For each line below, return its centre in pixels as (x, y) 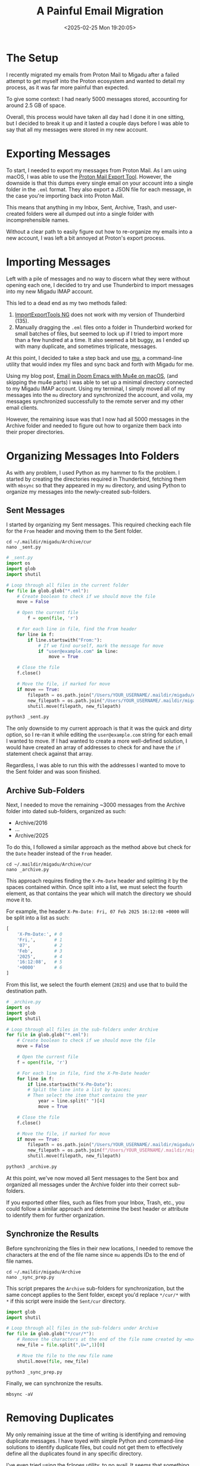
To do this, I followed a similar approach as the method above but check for (99, 847)
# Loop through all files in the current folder (68, 585)
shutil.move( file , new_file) (53, 1361)
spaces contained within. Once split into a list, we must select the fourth (94, 887)
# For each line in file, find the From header (77, 629)
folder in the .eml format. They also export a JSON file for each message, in (99, 189)
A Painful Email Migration (100, 11)
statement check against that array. (50, 754)
